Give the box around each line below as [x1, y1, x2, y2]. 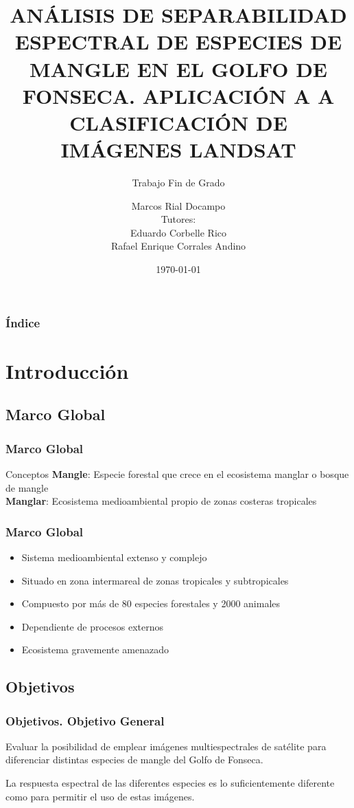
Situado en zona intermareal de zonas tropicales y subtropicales [21, 573, 289, 587]
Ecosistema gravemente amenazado [21, 642, 169, 657]
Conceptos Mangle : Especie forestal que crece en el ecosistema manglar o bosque [5, 466, 349, 481]
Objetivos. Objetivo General [5, 712, 165, 729]
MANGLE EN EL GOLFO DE [29, 54, 328, 83]
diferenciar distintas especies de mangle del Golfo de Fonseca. [5, 752, 263, 767]
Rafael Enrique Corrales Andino [110, 239, 246, 253]
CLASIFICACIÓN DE [69, 108, 287, 136]
